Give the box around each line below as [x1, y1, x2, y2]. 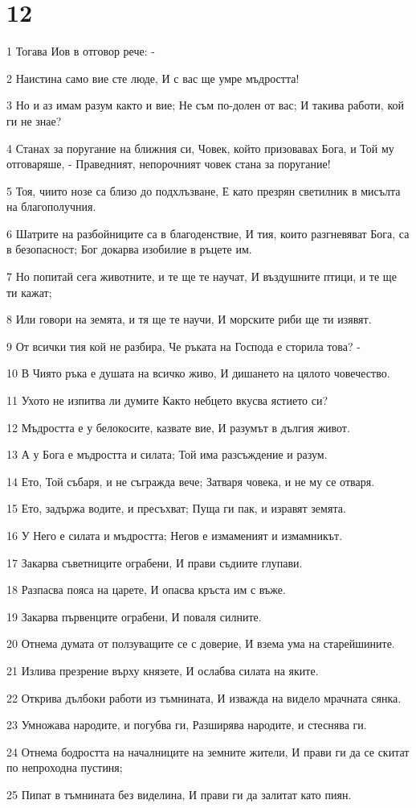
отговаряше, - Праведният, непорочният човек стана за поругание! [6, 155, 331, 172]
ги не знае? [6, 112, 62, 129]
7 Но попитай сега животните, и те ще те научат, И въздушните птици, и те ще [6, 268, 397, 285]
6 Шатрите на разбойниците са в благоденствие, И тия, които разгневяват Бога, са [6, 225, 410, 241]
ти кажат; [6, 283, 52, 300]
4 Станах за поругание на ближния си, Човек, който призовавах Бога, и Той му [6, 139, 394, 156]
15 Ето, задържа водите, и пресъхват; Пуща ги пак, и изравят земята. [6, 500, 346, 517]
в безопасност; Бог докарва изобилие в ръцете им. [6, 241, 252, 258]
